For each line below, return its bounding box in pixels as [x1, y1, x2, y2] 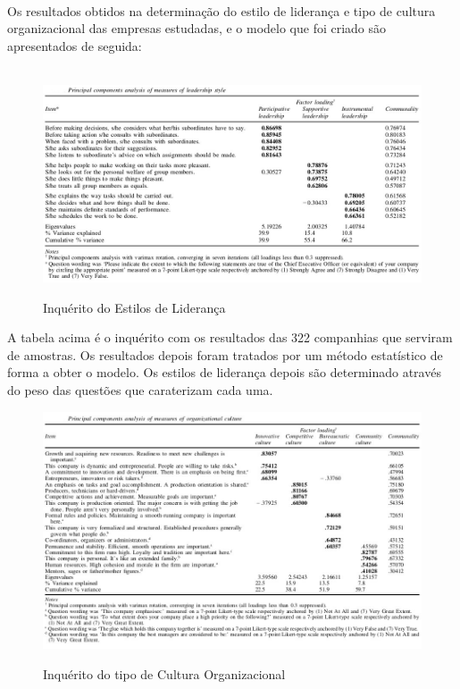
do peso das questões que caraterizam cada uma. [7, 381, 273, 399]
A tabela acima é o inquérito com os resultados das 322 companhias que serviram [7, 328, 453, 347]
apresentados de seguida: [7, 36, 142, 55]
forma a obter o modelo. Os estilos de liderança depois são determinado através [7, 363, 441, 382]
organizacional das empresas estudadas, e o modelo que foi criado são [7, 19, 387, 38]
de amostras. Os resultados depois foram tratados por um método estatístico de [7, 345, 443, 364]
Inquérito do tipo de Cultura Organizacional [43, 664, 286, 683]
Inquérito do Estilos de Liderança [43, 298, 226, 316]
